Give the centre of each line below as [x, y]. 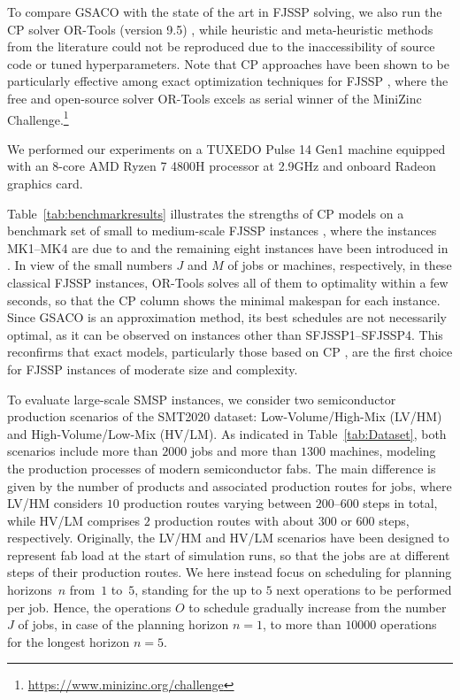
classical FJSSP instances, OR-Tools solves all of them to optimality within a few [228, 282]
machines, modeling [383, 451]
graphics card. [45, 183]
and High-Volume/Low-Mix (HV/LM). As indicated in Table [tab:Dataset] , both [227, 433]
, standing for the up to [198, 590]
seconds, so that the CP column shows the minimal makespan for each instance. [224, 300]
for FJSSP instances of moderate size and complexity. [153, 369]
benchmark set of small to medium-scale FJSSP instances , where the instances [222, 231]
